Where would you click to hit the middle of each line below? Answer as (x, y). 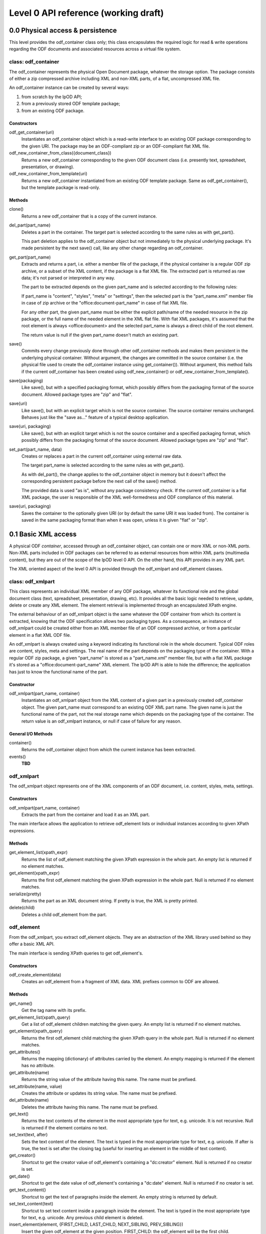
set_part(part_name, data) (35, 449)
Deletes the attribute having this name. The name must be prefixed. (90, 1107)
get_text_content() (28, 1190)
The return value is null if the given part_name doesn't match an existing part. (100, 335)
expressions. (22, 830)
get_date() (19, 1176)
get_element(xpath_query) (36, 1031)
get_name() (21, 1003)
